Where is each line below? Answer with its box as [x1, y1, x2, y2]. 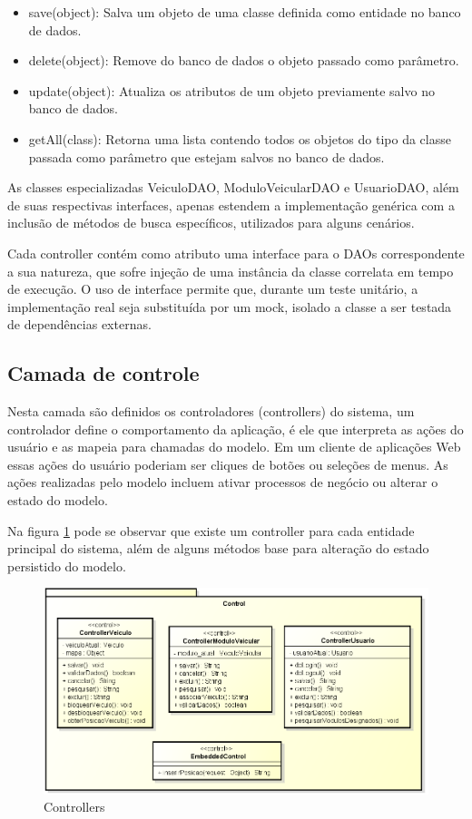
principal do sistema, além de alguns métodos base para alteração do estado [7, 539, 429, 558]
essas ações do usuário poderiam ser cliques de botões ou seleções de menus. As [7, 454, 448, 473]
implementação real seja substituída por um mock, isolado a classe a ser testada [7, 297, 452, 316]
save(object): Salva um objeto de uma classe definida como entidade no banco [28, 3, 461, 21]
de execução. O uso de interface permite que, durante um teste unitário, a [7, 279, 418, 298]
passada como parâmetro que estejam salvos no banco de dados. [28, 147, 385, 166]
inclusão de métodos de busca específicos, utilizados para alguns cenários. [7, 213, 415, 232]
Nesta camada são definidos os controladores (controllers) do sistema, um [7, 402, 415, 421]
